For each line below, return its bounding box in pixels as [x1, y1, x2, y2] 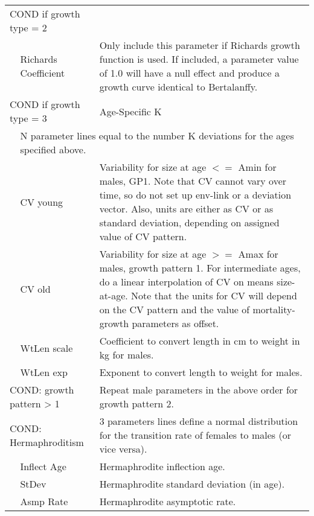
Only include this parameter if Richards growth [99, 38, 300, 52]
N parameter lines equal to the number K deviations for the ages [20, 129, 294, 142]
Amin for [238, 160, 277, 174]
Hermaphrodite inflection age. [99, 459, 225, 473]
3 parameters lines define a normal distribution [99, 414, 298, 428]
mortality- [252, 302, 295, 316]
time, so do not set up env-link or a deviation [99, 188, 292, 202]
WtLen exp [20, 365, 68, 379]
